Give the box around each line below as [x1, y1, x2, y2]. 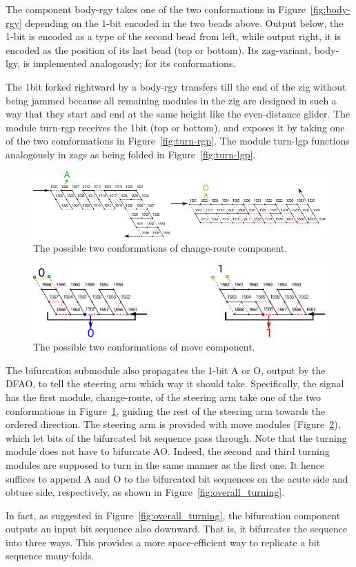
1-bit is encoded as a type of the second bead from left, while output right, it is [6, 29, 342, 44]
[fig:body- [310, 2, 350, 16]
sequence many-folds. [6, 548, 95, 563]
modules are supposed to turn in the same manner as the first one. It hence [6, 457, 325, 472]
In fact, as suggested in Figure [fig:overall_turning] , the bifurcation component [6, 508, 341, 522]
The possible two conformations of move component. [33, 340, 255, 354]
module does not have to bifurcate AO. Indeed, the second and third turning [6, 444, 330, 458]
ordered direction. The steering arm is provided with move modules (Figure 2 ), [6, 417, 341, 431]
